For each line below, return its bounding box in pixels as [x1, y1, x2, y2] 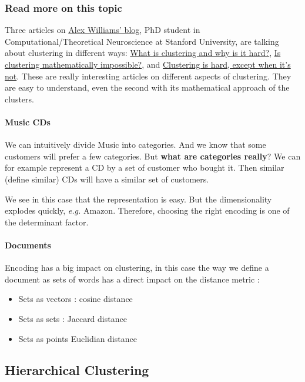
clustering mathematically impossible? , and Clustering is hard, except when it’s [5, 58, 291, 70]
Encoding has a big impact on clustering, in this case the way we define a [5, 261, 269, 274]
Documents [5, 238, 51, 251]
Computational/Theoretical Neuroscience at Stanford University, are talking [5, 35, 279, 47]
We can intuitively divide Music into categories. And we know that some [5, 138, 266, 151]
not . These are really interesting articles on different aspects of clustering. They [5, 69, 291, 82]
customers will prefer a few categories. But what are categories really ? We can [5, 150, 301, 162]
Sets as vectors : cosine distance [18, 293, 133, 305]
